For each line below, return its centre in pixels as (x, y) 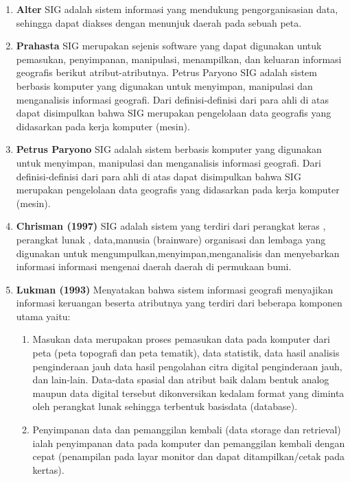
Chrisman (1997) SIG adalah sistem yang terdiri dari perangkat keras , (171, 226)
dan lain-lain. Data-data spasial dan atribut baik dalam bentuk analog (181, 379)
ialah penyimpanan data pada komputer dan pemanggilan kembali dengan (189, 443)
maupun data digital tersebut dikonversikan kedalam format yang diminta (188, 393)
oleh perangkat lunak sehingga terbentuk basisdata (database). (165, 406)
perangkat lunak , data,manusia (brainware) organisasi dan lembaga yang (171, 239)
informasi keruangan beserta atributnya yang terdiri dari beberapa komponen (179, 303)
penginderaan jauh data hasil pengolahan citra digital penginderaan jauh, (187, 366)
